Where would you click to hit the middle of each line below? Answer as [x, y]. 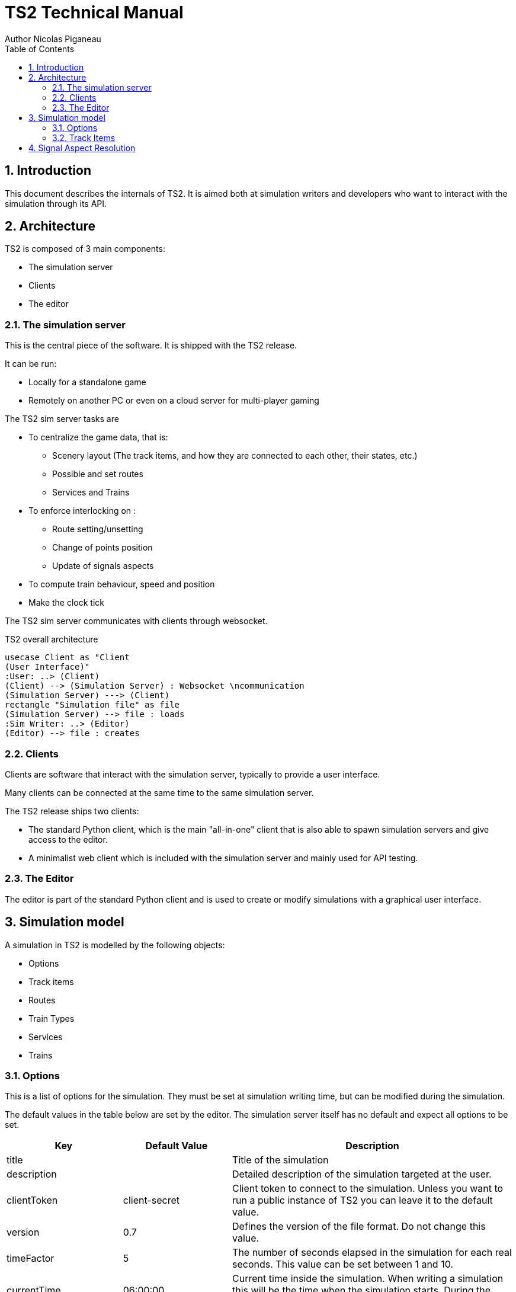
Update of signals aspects [103, 566]
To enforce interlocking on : [82, 511]
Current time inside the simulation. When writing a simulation [368, 1279]
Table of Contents [40, 49]
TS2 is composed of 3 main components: [85, 249]
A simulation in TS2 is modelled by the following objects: [115, 945]
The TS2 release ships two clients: [72, 811]
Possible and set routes [98, 474]
